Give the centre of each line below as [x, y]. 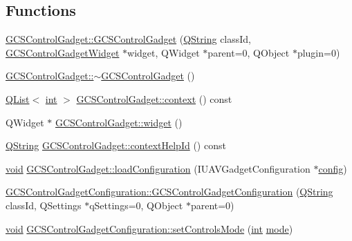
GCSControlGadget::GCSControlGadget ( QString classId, [129, 39]
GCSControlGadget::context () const [154, 98]
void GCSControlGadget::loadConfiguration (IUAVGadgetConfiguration [158, 168]
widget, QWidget [164, 52]
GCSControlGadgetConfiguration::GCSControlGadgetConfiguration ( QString [169, 192]
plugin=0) [318, 52]
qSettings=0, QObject [136, 205]
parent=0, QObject [249, 52]
